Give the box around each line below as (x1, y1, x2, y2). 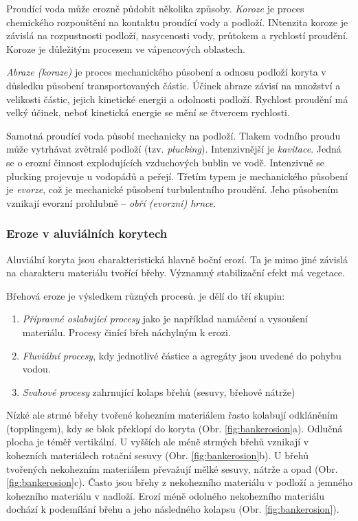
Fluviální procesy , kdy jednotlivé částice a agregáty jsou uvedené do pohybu (22, 348, 342, 362)
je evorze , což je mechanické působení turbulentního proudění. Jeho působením (6, 182, 339, 197)
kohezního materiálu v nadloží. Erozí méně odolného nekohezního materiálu (6, 488, 325, 502)
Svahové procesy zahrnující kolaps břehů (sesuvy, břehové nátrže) (22, 384, 295, 399)
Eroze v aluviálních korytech (6, 225, 168, 242)
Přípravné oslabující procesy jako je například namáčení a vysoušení (22, 311, 308, 326)
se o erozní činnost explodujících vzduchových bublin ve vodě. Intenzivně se (6, 155, 325, 169)
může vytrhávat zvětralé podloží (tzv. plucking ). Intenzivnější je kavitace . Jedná (6, 142, 342, 156)
